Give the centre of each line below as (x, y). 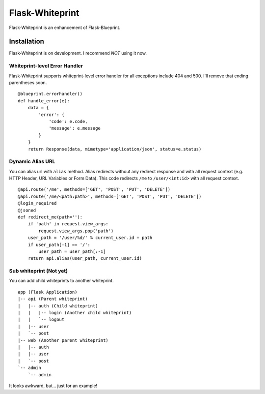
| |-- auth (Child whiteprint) (58, 306)
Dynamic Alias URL (32, 161)
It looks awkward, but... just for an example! (53, 386)
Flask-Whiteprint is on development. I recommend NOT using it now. (78, 53)
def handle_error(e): (44, 101)
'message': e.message (75, 128)
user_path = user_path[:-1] (72, 251)
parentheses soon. (28, 82)
